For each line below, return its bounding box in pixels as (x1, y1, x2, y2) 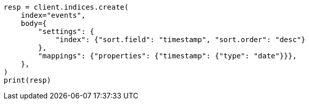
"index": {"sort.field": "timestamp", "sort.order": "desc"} (55, 36, 306, 44)
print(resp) (4, 76, 51, 84)
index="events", (20, 11, 86, 19)
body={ (20, 19, 47, 27)
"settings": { (38, 27, 95, 36)
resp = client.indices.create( (4, 3, 129, 11)
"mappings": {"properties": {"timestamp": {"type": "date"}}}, (38, 52, 297, 60)
